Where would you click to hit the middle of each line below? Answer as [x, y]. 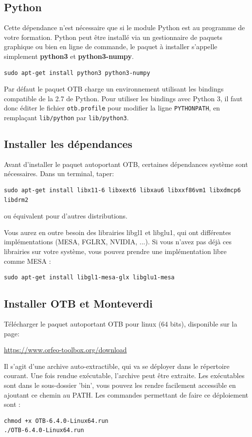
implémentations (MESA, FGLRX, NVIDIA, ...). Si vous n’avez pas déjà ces [118, 242]
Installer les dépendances [68, 144]
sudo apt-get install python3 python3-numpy [77, 73]
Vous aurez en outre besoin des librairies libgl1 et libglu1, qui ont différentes [117, 232]
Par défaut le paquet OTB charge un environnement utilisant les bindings [114, 89]
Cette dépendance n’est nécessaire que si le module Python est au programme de [125, 27]
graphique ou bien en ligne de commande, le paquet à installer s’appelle [111, 46]
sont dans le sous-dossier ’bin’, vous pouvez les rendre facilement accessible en [120, 385]
